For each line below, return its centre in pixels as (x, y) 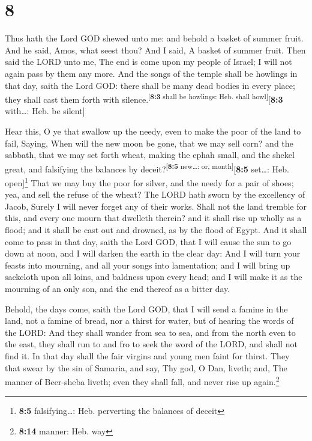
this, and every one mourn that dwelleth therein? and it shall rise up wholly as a (153, 218)
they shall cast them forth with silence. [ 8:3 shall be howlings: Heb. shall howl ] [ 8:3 (144, 98)
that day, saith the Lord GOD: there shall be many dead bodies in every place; (150, 85)
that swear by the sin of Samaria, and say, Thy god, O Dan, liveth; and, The (146, 367)
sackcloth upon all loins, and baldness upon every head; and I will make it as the (154, 277)
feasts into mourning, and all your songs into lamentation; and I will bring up (148, 265)
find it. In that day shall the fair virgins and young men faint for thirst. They (147, 355)
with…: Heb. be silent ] (45, 111)
